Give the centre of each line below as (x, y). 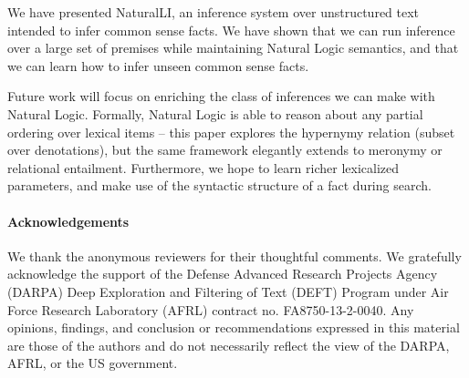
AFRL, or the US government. (93, 363)
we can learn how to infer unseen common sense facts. (158, 65)
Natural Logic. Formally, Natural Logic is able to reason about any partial (215, 113)
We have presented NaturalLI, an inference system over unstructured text (214, 12)
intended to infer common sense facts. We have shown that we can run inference (231, 30)
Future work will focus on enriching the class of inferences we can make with (221, 96)
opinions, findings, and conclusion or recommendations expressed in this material (234, 327)
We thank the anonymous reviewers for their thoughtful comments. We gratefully (234, 255)
